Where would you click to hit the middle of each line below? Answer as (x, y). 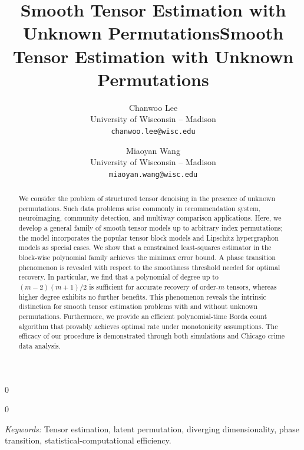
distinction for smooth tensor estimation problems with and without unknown (138, 306)
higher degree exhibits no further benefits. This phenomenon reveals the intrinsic (142, 296)
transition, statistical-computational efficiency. (88, 440)
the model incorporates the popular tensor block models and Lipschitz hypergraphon (148, 237)
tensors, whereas (252, 287)
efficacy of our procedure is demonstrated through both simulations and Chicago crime (152, 336)
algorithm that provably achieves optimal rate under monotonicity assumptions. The (148, 326)
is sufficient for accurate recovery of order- (154, 287)
